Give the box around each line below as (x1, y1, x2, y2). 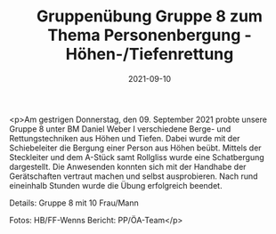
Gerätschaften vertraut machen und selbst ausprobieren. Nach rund (9, 171, 258, 182)
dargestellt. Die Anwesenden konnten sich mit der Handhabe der (9, 161, 247, 172)
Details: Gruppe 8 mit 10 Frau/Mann (9, 198, 140, 208)
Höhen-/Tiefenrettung (65, 44, 234, 64)
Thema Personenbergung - (47, 25, 252, 45)
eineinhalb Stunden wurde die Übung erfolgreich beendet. (9, 180, 223, 190)
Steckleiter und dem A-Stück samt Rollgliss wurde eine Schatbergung (9, 151, 264, 162)
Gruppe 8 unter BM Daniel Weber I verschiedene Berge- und (9, 123, 231, 134)
